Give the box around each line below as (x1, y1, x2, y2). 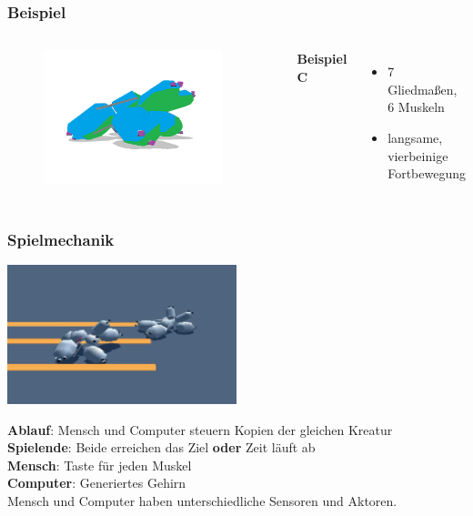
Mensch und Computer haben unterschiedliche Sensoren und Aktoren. (7, 491, 398, 511)
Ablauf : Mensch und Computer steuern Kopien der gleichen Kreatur (7, 420, 393, 439)
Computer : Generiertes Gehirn (7, 473, 186, 492)
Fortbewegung (387, 164, 466, 183)
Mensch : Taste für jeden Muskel (7, 455, 192, 474)
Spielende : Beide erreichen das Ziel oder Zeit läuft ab (7, 438, 316, 457)
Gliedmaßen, (387, 79, 458, 98)
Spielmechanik (7, 228, 115, 250)
